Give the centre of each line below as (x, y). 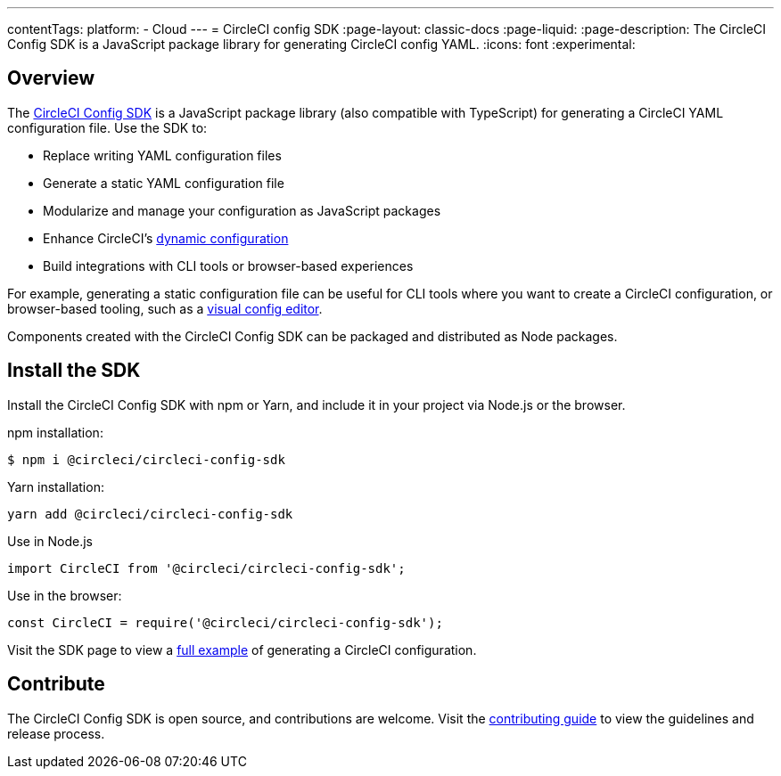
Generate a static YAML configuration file (164, 183)
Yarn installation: (56, 486)
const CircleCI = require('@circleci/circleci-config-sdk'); (225, 622)
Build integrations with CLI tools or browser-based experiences (228, 265)
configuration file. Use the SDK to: (107, 127)
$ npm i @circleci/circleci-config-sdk (146, 459)
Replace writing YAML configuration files (162, 155)
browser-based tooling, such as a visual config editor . (165, 308)
